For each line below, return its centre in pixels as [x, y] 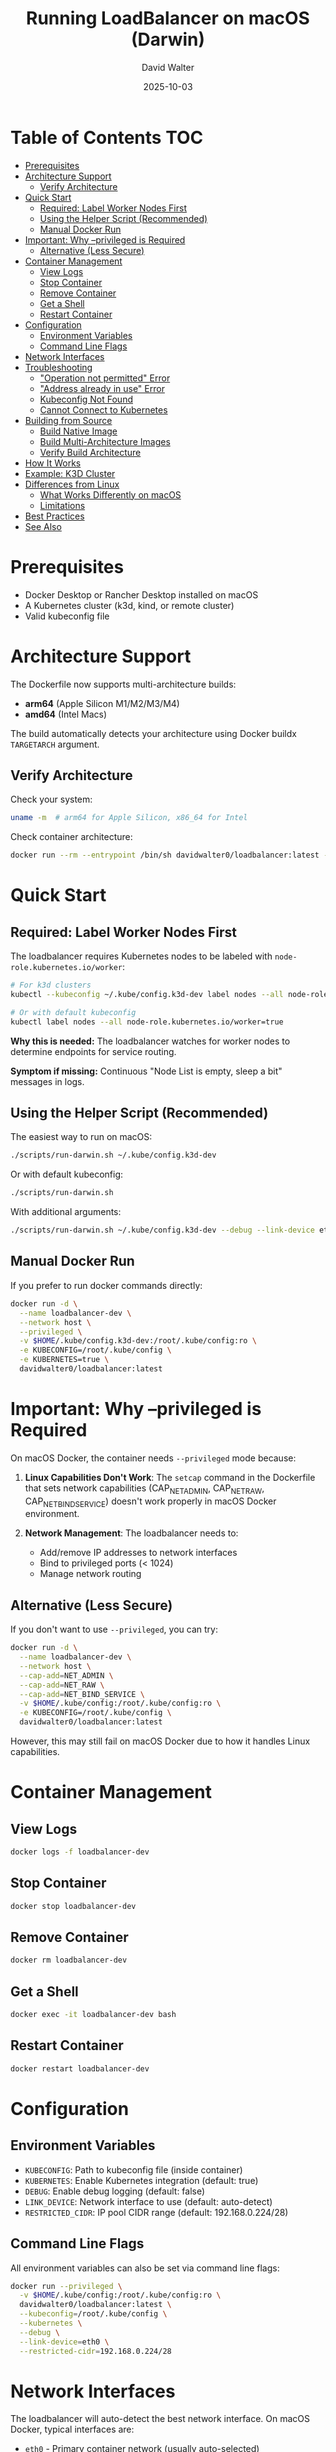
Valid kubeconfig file [67, 616]
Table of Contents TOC [107, 137]
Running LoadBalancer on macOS [168, 18]
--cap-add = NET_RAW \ [62, 1685]
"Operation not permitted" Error [105, 378]
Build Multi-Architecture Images [105, 441]
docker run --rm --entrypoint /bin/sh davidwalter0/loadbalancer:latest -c [171, 855]
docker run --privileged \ [66, 2286]
